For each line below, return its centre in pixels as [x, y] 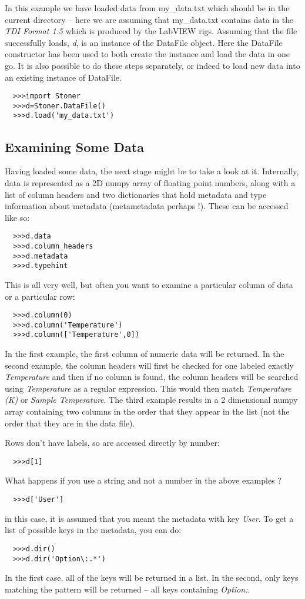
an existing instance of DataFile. [63, 77]
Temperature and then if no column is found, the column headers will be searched [152, 377]
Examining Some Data [74, 146]
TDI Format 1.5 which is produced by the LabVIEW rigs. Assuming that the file [151, 31]
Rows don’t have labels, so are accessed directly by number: [112, 443]
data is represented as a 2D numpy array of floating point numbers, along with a [150, 182]
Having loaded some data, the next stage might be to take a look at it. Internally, [152, 171]
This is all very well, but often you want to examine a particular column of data [149, 284]
